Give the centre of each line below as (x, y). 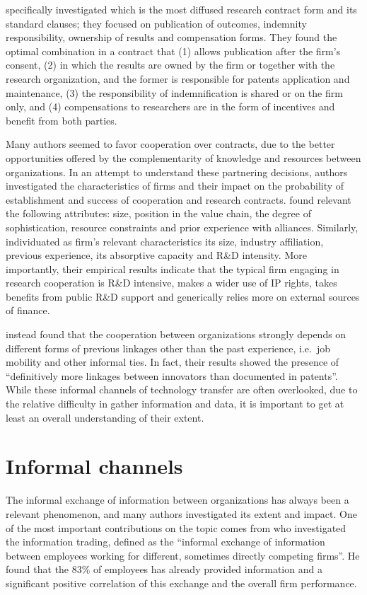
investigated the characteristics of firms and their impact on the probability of (175, 186)
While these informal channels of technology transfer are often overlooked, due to (182, 389)
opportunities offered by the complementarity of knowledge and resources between (183, 157)
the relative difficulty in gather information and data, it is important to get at (175, 404)
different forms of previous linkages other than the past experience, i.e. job (168, 348)
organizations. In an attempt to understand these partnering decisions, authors (177, 172)
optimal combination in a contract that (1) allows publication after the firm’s (173, 51)
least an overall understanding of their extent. (105, 417)
